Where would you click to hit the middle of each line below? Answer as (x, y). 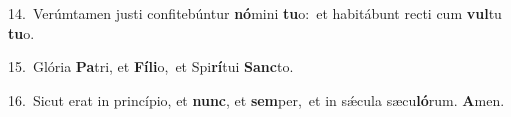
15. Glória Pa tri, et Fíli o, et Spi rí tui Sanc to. (151, 66)
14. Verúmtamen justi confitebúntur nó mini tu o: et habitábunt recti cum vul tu (255, 13)
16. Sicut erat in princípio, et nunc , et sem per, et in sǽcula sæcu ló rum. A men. (256, 99)
